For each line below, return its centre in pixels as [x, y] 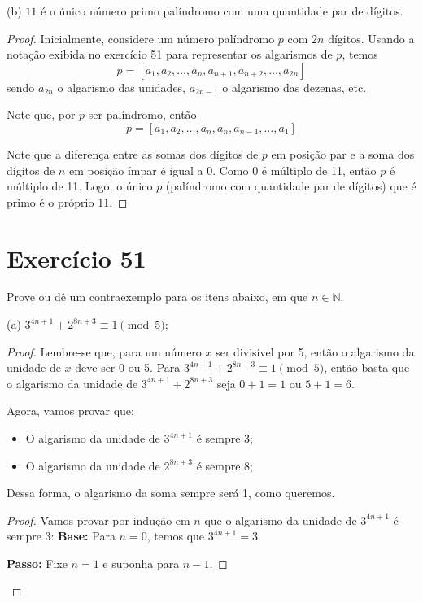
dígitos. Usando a [371, 38]
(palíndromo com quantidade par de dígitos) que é [291, 186]
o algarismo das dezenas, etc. [294, 87]
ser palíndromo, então [142, 114]
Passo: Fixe [37, 563]
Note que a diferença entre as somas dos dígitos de [133, 153]
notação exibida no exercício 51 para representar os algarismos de [170, 54]
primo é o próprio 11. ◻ [67, 201]
